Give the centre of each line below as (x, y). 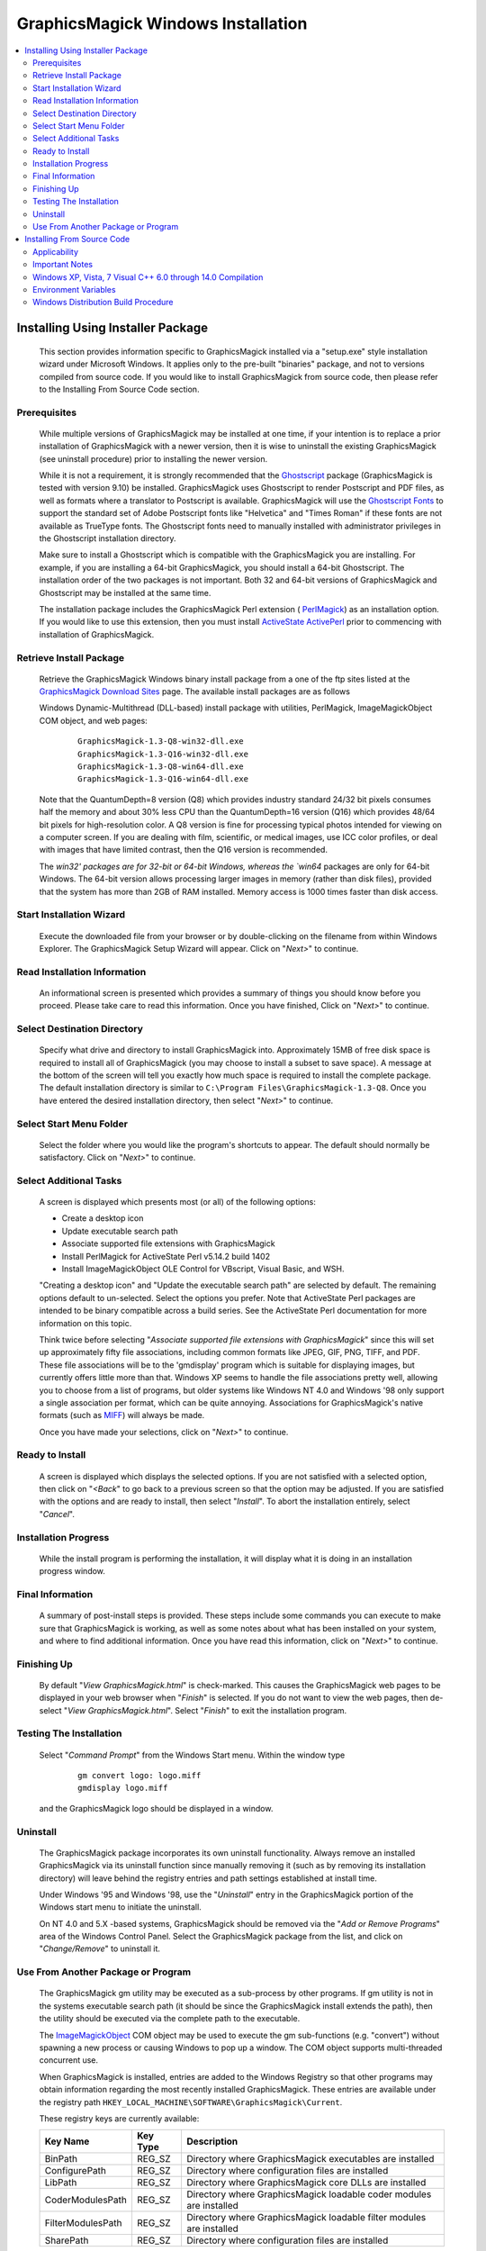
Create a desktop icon (103, 1218)
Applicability (56, 251)
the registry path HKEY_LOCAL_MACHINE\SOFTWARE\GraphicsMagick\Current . (191, 2102)
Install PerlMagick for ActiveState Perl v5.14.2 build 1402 (166, 1256)
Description (212, 2141)
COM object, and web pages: (93, 720)
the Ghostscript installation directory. (108, 538)
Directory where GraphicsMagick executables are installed (310, 2159)
